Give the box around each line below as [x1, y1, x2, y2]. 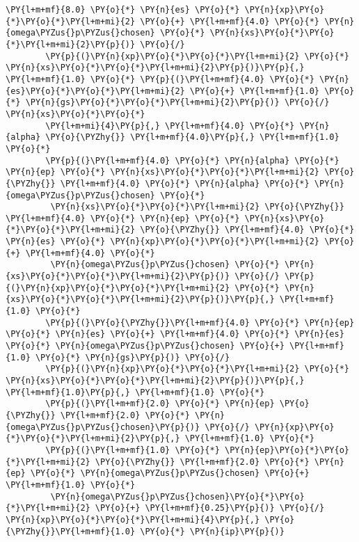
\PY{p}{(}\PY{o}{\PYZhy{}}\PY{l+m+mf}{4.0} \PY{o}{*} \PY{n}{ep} [45, 317, 355, 328]
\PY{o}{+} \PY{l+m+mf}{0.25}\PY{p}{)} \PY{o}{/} [95, 503, 325, 513]
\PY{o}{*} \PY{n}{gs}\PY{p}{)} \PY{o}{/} [35, 352, 230, 362]
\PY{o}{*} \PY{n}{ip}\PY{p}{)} [140, 526, 285, 536]
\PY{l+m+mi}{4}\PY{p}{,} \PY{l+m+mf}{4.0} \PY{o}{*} [45, 120, 295, 131]
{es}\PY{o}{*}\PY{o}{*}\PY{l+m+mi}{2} [6, 86, 185, 96]
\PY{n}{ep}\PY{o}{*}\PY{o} [224, 445, 349, 455]
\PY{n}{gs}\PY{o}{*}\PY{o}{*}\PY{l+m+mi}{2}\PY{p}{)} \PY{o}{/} [25, 97, 330, 108]
